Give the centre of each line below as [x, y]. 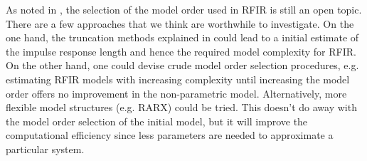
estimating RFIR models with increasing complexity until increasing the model [178, 79]
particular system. [45, 149]
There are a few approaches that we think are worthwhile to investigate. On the [180, 23]
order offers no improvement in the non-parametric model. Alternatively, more [176, 93]
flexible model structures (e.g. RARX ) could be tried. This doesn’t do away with [181, 107]
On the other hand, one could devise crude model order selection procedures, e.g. [182, 65]
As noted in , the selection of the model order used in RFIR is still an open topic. [184, 9]
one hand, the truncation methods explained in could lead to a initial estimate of [182, 37]
